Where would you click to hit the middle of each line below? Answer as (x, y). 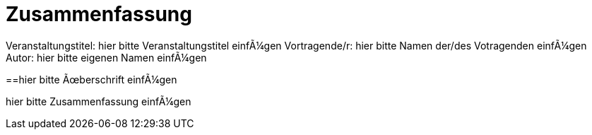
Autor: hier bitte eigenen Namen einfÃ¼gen (106, 57)
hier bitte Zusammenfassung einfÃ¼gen (99, 101)
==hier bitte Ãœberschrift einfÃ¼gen (91, 79)
